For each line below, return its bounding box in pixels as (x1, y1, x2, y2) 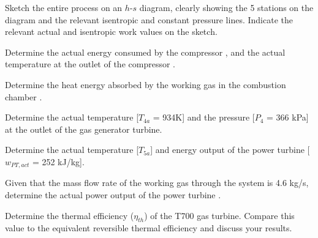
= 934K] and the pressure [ (153, 111, 255, 124)
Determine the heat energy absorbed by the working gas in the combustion (5, 78, 286, 91)
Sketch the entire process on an (5, 1, 123, 13)
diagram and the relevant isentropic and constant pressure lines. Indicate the (5, 13, 293, 26)
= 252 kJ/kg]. (32, 155, 85, 168)
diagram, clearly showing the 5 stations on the (139, 1, 314, 13)
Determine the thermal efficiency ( (5, 209, 134, 221)
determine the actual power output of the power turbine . (5, 188, 221, 201)
